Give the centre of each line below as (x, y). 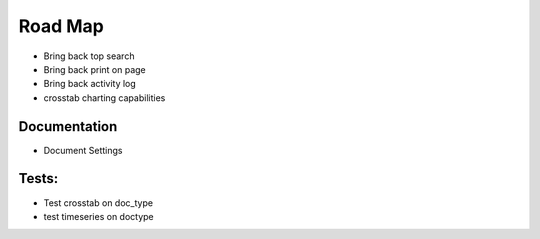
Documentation (68, 126)
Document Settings (83, 150)
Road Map (61, 26)
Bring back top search (89, 56)
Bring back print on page (95, 69)
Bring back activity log (90, 84)
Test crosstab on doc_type (98, 202)
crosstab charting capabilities (104, 97)
